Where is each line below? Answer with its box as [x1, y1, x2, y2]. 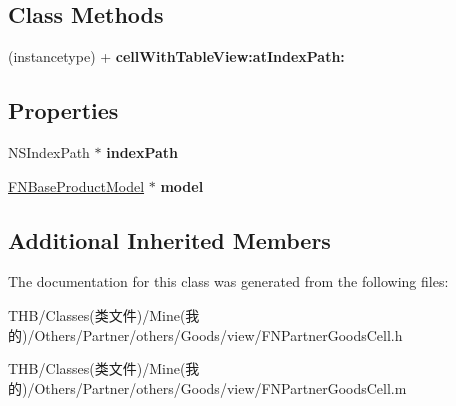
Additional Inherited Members [8, 224, 331, 255]
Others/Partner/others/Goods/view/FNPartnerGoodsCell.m [34, 377, 407, 398]
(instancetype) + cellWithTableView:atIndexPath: [8, 46, 345, 67]
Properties [8, 95, 119, 126]
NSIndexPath [8, 142, 90, 162]
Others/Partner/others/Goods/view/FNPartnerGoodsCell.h [34, 324, 403, 345]
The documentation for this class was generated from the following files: [8, 271, 449, 292]
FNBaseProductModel [8, 175, 145, 196]
